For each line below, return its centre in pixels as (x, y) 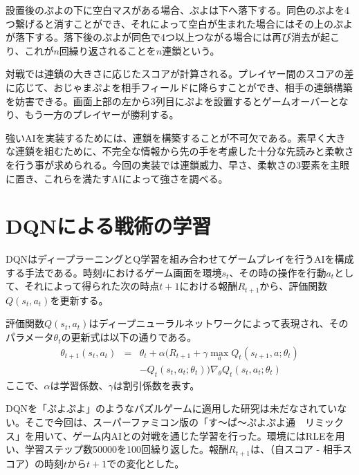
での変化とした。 (146, 463)
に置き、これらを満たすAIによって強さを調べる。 (117, 178)
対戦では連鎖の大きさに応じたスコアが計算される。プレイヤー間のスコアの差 (180, 74)
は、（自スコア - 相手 (296, 449)
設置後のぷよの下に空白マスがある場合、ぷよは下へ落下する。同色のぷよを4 (177, 10)
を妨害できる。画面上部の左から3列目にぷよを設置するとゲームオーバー (168, 101)
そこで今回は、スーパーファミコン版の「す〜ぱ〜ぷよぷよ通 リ (170, 421)
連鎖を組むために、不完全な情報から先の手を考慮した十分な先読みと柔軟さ (184, 151)
